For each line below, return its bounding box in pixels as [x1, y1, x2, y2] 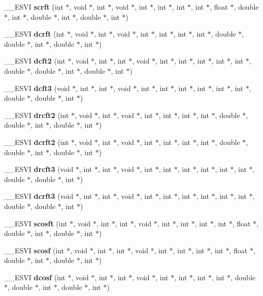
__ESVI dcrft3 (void [4, 191, 74, 201]
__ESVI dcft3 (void [4, 82, 70, 93]
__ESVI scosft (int [4, 218, 68, 228]
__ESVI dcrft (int [4, 28, 65, 39]
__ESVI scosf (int [4, 245, 64, 255]
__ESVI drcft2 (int [4, 109, 69, 120]
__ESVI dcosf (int [4, 272, 65, 282]
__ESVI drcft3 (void [4, 164, 74, 174]
